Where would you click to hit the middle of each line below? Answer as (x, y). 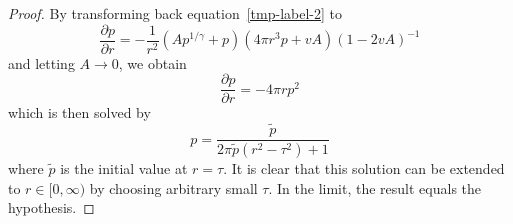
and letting (41, 62)
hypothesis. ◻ (51, 207)
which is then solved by (79, 112)
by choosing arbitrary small (173, 187)
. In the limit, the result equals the (375, 187)
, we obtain (152, 62)
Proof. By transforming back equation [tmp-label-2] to (175, 13)
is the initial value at (124, 168)
